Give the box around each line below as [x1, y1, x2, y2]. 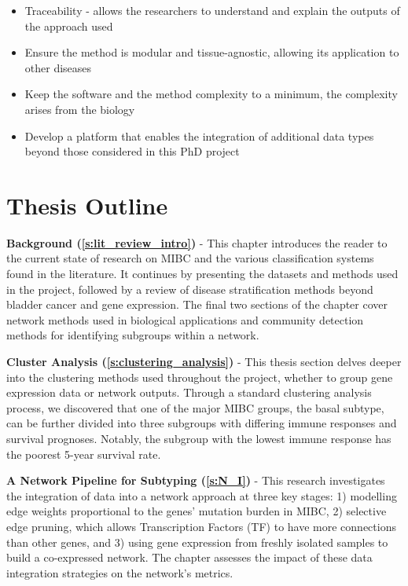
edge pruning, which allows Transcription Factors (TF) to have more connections [6, 518, 396, 534]
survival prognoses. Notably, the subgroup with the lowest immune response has [6, 430, 391, 446]
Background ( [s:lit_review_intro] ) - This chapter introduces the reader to [6, 234, 388, 251]
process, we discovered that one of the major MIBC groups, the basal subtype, [6, 399, 384, 416]
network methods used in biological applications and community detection [6, 311, 364, 328]
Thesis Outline [6, 189, 168, 221]
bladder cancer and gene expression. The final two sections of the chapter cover [6, 296, 388, 313]
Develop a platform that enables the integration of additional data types [24, 127, 374, 144]
